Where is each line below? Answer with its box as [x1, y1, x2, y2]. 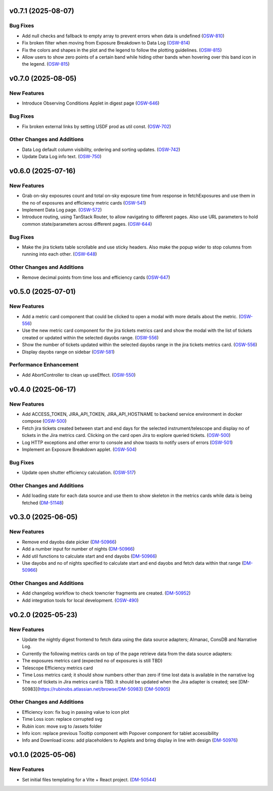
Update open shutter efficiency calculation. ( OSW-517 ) [22, 470, 136, 476]
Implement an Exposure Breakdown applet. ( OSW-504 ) [22, 446, 137, 452]
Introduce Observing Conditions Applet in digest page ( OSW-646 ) [22, 100, 160, 106]
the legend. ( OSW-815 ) [22, 61, 70, 67]
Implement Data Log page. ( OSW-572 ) [22, 207, 102, 213]
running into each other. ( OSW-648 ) [22, 251, 97, 257]
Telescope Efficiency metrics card [22, 665, 93, 671]
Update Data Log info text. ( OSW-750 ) [22, 154, 102, 160]
